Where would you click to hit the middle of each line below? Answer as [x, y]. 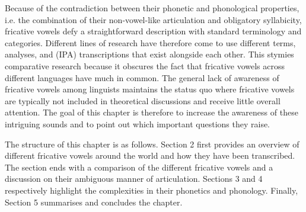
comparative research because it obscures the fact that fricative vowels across [145, 65]
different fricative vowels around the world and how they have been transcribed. [150, 155]
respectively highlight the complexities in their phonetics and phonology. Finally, [152, 190]
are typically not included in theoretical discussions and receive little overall [143, 100]
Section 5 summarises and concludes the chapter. [94, 202]
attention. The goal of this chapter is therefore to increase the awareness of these [152, 112]
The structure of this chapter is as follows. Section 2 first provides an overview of [152, 144]
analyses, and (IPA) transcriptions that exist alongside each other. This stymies [149, 54]
